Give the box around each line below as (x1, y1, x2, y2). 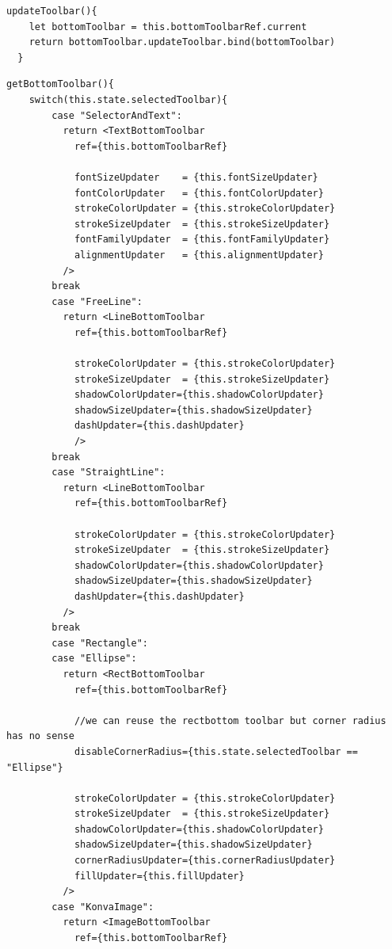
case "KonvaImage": (51, 901, 154, 913)
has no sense (6, 730, 74, 742)
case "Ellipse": (51, 653, 137, 665)
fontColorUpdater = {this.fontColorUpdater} (74, 187, 324, 199)
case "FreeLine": (51, 295, 143, 307)
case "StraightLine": (51, 467, 166, 478)
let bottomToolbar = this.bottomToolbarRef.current (29, 21, 307, 32)
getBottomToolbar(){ (6, 78, 115, 90)
